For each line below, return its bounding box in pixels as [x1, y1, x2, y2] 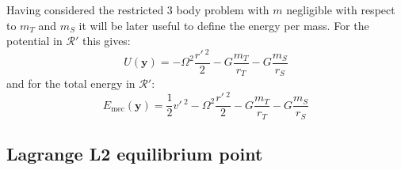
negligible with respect [286, 2, 395, 17]
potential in [6, 32, 63, 49]
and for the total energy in [6, 75, 136, 92]
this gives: [82, 32, 131, 49]
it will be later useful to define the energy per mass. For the [78, 17, 369, 33]
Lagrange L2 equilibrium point [6, 141, 263, 165]
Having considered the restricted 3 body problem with [6, 2, 269, 17]
